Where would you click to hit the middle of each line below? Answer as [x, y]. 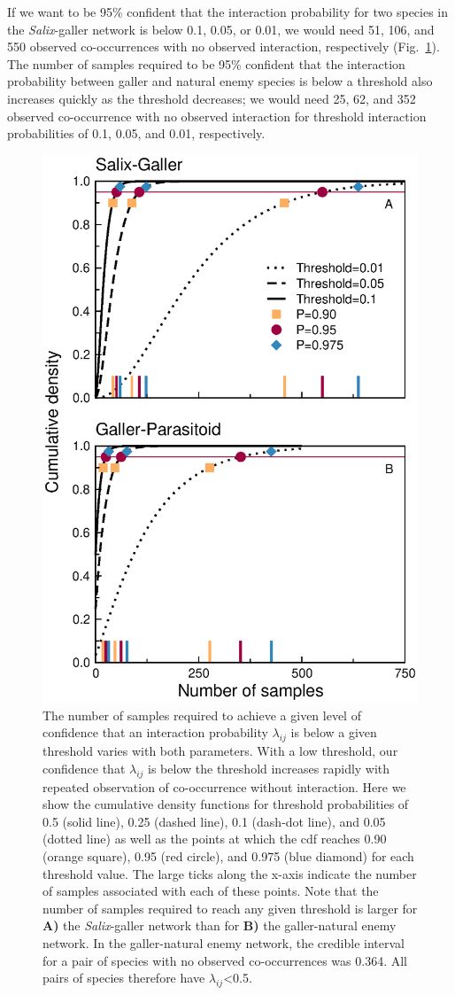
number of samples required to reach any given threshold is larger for [230, 908]
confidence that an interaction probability [155, 732]
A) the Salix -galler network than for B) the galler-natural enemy [220, 925]
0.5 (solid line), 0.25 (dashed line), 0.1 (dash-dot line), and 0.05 [214, 821]
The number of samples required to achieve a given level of [202, 715]
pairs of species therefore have [124, 978]
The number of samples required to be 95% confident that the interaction [206, 63]
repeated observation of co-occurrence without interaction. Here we [224, 786]
